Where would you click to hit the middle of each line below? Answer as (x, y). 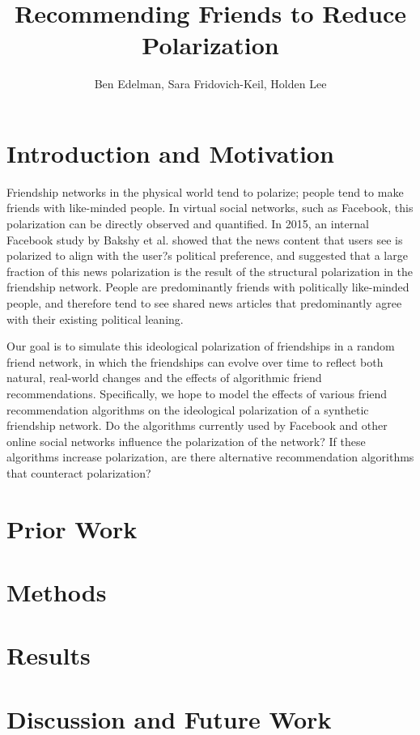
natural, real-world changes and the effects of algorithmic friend (164, 378)
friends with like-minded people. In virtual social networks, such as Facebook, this (210, 208)
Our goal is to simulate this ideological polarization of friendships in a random (201, 346)
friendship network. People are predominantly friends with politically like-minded (208, 287)
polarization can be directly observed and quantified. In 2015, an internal (188, 224)
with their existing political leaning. (95, 319)
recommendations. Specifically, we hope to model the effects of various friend (197, 393)
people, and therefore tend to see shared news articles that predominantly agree (204, 303)
